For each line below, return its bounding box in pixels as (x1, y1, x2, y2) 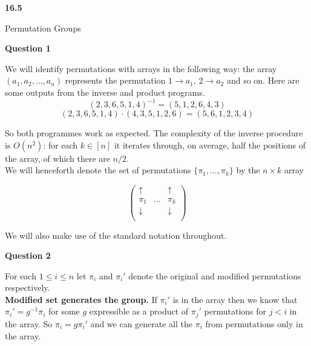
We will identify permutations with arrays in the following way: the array (5, 62, 277, 75)
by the (236, 164, 260, 176)
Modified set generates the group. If (5, 293, 157, 305)
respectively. (5, 281, 50, 294)
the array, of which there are (5, 151, 110, 164)
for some (48, 305, 80, 318)
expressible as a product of (89, 305, 189, 318)
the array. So (5, 317, 53, 330)
